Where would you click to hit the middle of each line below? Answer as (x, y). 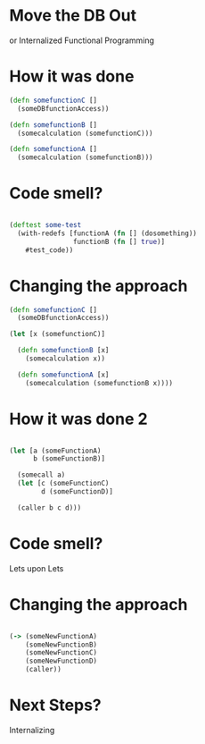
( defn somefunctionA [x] (63, 375)
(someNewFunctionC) (61, 653)
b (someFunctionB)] (69, 459)
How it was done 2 (79, 419)
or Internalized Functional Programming (82, 40)
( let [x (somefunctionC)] (57, 334)
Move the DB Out (73, 16)
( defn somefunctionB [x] (63, 351)
